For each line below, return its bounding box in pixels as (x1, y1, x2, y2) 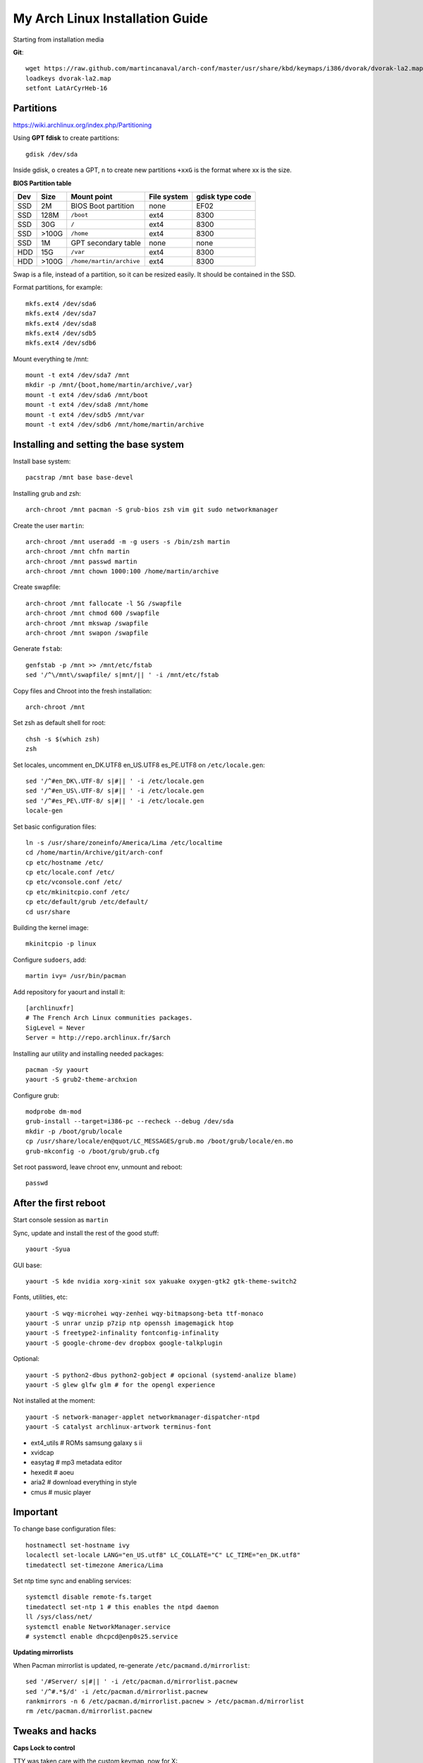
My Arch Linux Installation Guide (13, 11, 208, 26)
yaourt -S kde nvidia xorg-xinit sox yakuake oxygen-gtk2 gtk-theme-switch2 (25, 1277, 298, 1285)
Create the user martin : (13, 521, 85, 530)
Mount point (70, 191, 113, 201)
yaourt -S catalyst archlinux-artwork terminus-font (25, 1423, 211, 1431)
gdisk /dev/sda (25, 150, 78, 158)
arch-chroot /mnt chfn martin (25, 547, 130, 556)
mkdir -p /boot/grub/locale (25, 1127, 123, 1135)
